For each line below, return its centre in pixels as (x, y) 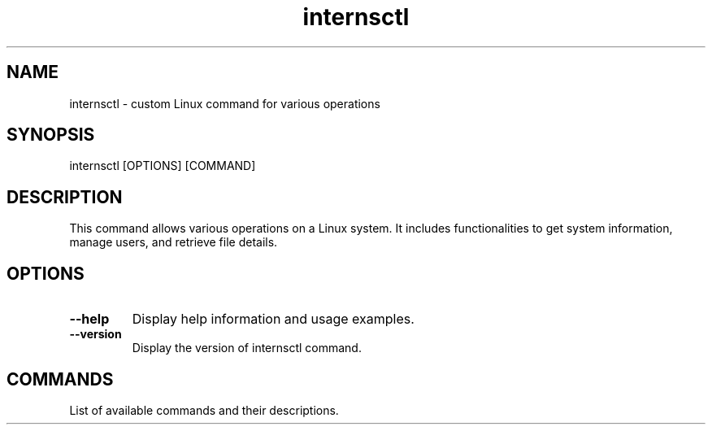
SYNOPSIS (51, 135)
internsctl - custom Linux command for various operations (225, 103)
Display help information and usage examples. (273, 319)
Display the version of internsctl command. (247, 348)
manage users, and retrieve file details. (174, 242)
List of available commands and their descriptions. (204, 410)
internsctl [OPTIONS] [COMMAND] (163, 166)
